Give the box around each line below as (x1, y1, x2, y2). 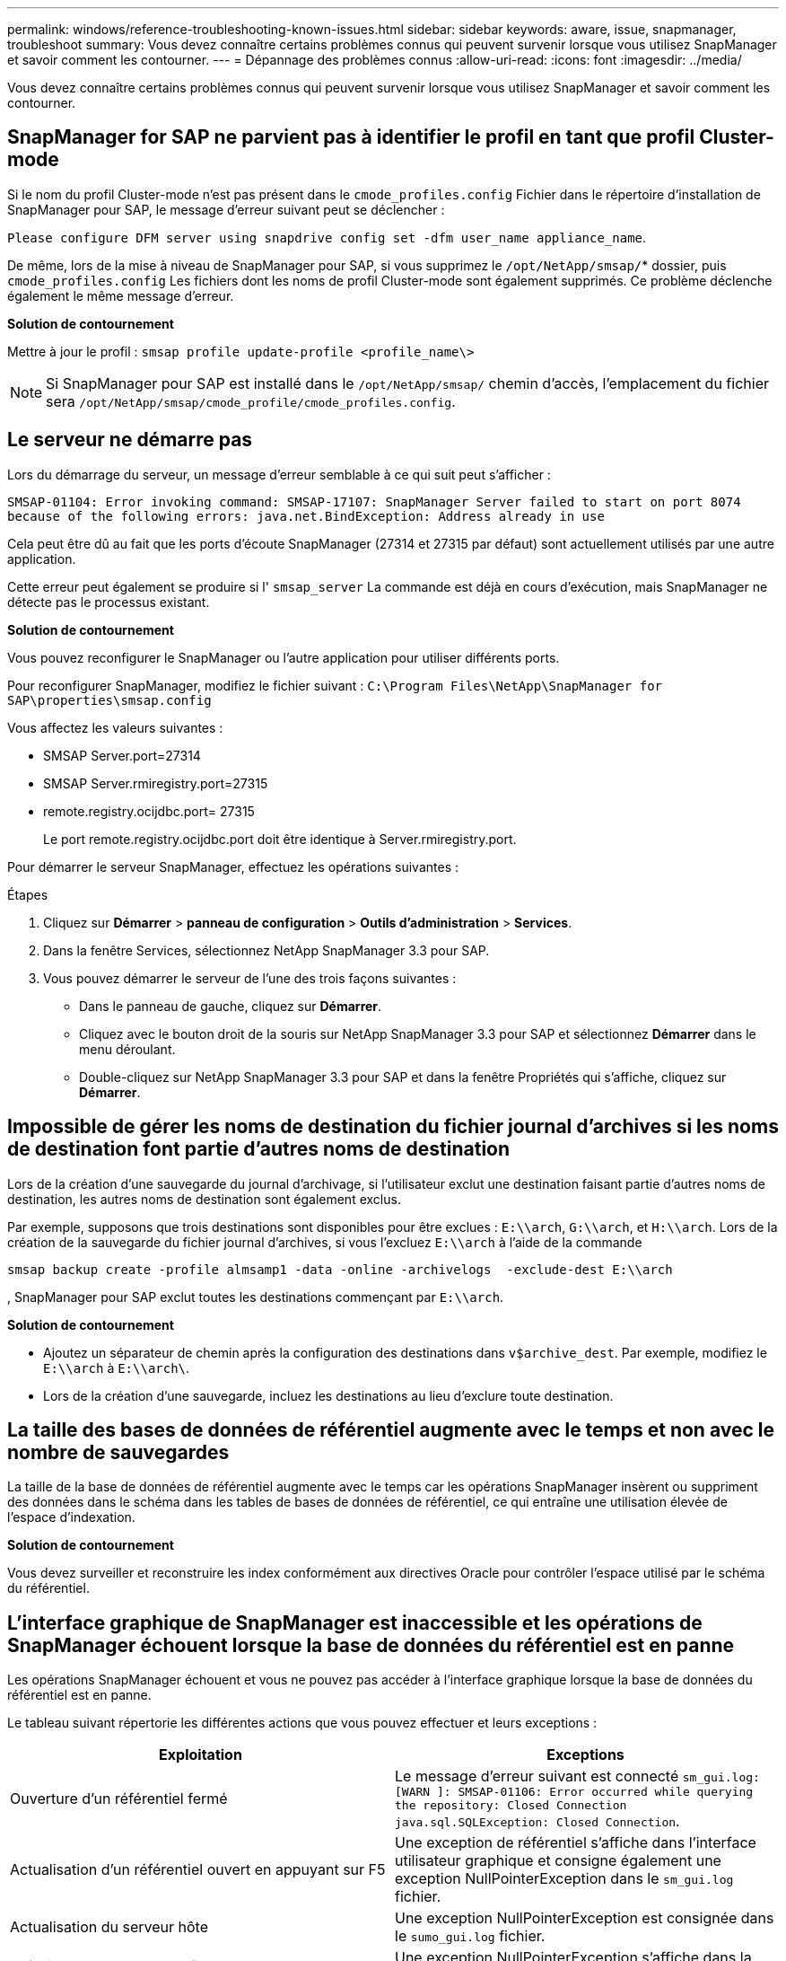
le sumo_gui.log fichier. (395, 1927, 546, 1946)
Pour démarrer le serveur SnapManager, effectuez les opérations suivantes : (7, 858, 458, 875)
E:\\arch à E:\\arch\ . (43, 1359, 190, 1376)
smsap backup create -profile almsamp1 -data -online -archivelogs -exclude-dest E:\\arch (7, 1262, 673, 1277)
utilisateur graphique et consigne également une (395, 1851, 721, 1870)
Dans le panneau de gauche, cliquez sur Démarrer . (79, 998, 382, 1014)
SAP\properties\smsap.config (7, 692, 212, 708)
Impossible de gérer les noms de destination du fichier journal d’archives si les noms (7, 1115, 779, 1139)
